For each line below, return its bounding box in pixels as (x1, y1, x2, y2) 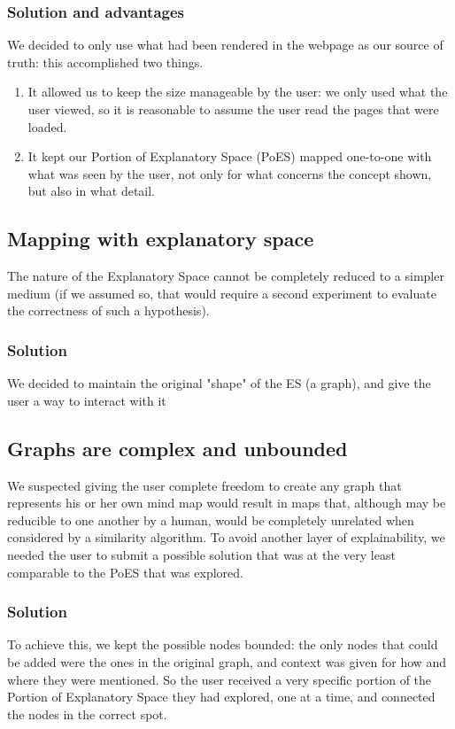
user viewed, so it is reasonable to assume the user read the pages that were (27, 100, 439, 118)
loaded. (27, 117, 67, 136)
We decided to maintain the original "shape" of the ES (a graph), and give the (7, 374, 431, 392)
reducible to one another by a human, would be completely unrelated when (7, 510, 414, 529)
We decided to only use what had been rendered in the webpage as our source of (7, 35, 443, 54)
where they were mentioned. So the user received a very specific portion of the (7, 670, 432, 688)
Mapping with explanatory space (7, 225, 314, 252)
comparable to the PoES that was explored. (7, 562, 243, 581)
